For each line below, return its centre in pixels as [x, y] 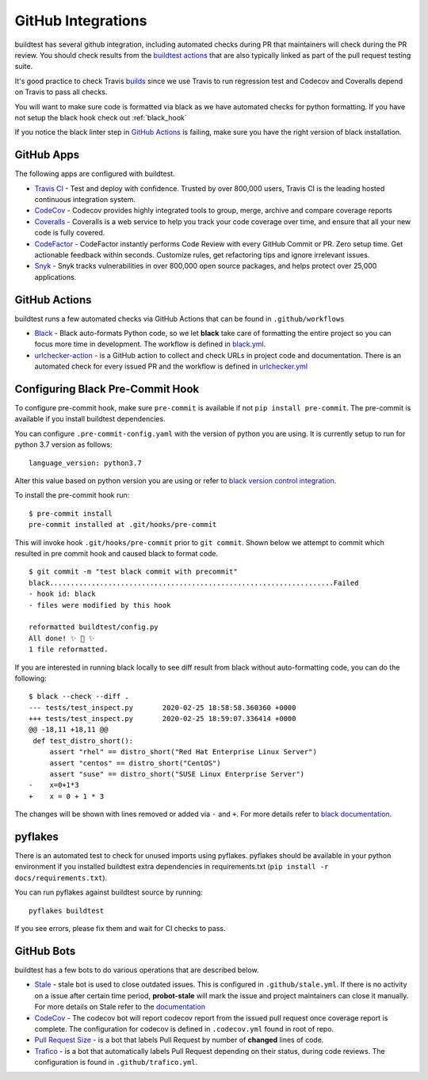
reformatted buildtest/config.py [94, 627]
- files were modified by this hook [100, 605]
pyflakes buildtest [67, 910]
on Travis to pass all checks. [61, 92]
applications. [55, 277]
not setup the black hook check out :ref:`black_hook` [101, 117]
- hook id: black [62, 594]
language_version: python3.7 [85, 463]
